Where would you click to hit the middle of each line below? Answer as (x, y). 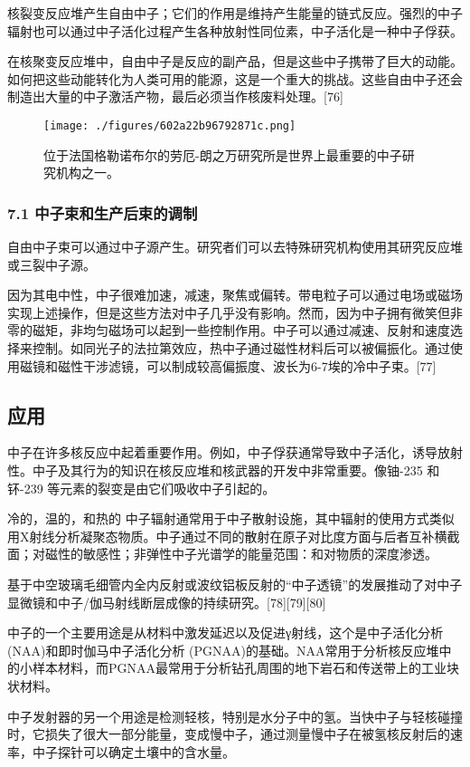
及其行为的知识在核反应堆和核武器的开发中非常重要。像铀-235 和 (249, 470)
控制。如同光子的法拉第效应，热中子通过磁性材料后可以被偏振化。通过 (241, 348)
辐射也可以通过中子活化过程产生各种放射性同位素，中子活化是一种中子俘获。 (235, 30)
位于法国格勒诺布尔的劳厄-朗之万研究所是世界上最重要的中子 (223, 154)
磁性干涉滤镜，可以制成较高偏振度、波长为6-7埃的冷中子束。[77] (247, 365)
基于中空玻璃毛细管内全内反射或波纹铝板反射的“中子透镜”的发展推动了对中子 (235, 584)
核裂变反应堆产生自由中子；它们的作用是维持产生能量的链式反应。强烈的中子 (235, 13)
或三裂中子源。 (52, 264)
